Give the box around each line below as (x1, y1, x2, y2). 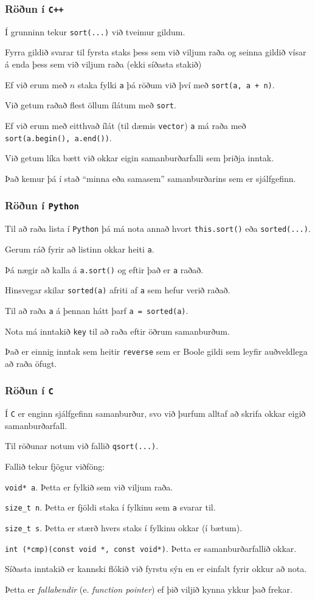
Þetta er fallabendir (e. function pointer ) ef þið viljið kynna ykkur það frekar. (5, 582, 292, 595)
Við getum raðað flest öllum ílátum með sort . (5, 99, 176, 111)
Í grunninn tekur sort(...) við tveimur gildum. (5, 25, 185, 38)
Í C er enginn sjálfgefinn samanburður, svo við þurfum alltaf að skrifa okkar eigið (5, 407, 306, 420)
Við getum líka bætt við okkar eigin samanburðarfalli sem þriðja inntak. (5, 152, 274, 164)
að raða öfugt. (5, 357, 57, 369)
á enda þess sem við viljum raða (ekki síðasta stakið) (5, 58, 202, 71)
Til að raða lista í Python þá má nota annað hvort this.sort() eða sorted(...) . (5, 222, 311, 235)
